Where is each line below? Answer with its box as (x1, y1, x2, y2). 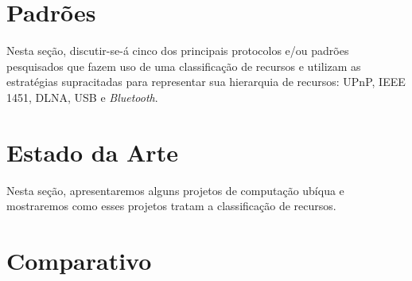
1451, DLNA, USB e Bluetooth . (6, 88, 158, 105)
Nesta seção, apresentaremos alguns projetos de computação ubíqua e (6, 181, 344, 198)
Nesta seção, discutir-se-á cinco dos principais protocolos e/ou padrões (6, 42, 349, 59)
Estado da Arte (6, 135, 178, 168)
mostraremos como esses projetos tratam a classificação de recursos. (6, 197, 336, 214)
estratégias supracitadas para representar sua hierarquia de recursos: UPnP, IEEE (6, 73, 406, 90)
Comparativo (6, 244, 152, 276)
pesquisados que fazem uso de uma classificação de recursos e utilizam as (6, 57, 361, 74)
